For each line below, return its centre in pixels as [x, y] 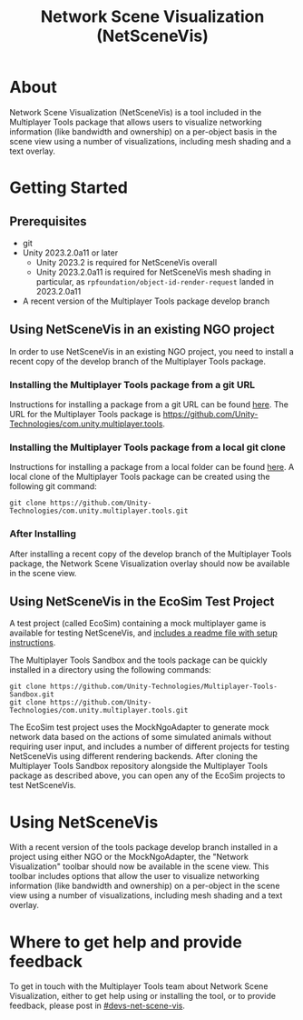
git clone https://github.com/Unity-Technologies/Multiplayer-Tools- [144, 687]
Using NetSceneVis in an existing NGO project [142, 330]
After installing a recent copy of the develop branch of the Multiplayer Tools [151, 554]
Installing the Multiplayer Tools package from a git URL [132, 385]
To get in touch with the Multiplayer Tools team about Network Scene [139, 986]
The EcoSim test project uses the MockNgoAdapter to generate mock [139, 727]
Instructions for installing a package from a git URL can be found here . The [149, 405]
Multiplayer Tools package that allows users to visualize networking [136, 122]
